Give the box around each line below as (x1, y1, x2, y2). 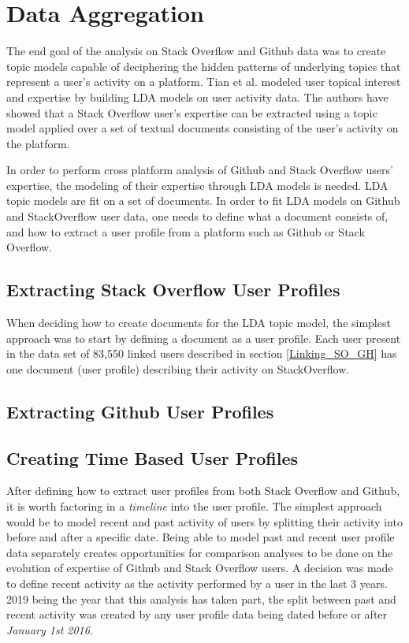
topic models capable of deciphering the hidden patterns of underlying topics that (6, 58, 401, 74)
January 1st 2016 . (6, 621, 93, 637)
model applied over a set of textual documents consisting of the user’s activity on (6, 120, 399, 136)
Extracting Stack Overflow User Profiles (6, 277, 340, 302)
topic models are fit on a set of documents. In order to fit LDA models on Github (6, 192, 400, 209)
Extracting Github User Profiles (6, 399, 274, 423)
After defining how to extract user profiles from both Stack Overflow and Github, (6, 482, 400, 499)
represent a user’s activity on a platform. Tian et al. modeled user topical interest (6, 73, 401, 90)
